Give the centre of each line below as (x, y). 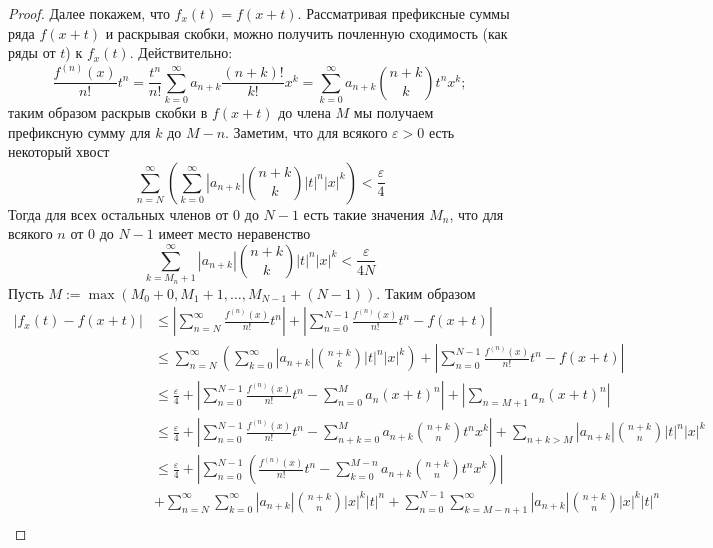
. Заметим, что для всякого (306, 131)
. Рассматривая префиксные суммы (403, 13)
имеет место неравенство (234, 233)
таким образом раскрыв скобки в (108, 112)
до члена (304, 112)
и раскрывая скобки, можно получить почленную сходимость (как (306, 32)
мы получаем (393, 112)
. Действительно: (181, 52)
